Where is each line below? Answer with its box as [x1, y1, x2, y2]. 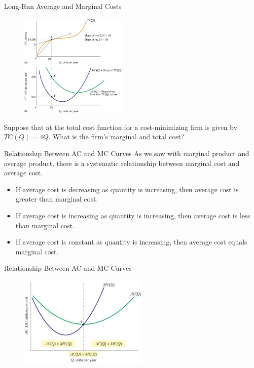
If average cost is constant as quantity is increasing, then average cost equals [15, 237, 247, 247]
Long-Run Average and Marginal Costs [4, 1, 122, 11]
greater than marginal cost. [15, 194, 98, 204]
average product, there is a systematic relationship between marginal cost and [4, 158, 240, 168]
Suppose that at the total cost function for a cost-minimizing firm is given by [4, 122, 237, 132]
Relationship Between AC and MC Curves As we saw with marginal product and [4, 148, 250, 158]
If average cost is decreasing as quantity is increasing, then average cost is [15, 184, 239, 194]
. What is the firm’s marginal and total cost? [48, 131, 184, 142]
